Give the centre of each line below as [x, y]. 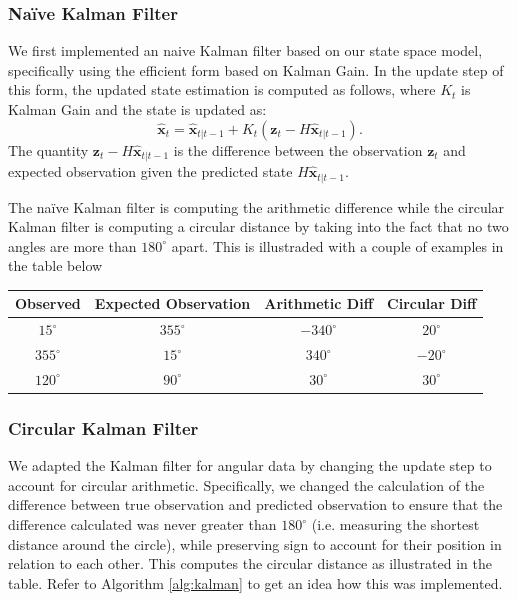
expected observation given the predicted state [150, 171]
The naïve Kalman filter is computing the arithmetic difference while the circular [256, 206]
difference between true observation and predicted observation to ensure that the [255, 504]
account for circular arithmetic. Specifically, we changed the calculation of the [246, 484]
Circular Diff [432, 303]
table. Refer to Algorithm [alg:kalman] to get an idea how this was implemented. [255, 582]
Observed [48, 303]
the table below [55, 265]
